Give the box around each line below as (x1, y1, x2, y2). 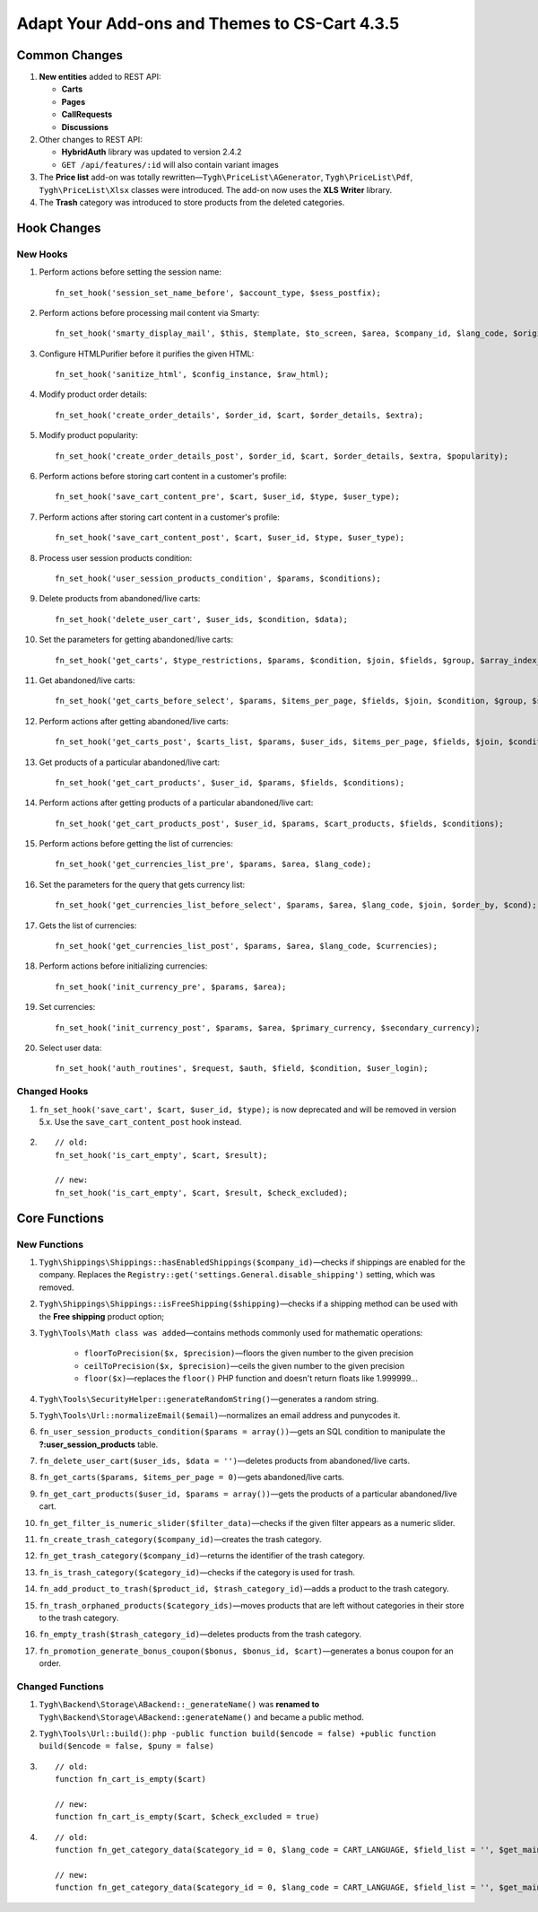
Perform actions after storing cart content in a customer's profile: (39, 512, 280, 522)
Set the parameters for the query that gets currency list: (39, 879, 246, 890)
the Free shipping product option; (39, 1311, 165, 1321)
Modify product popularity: (39, 430, 138, 441)
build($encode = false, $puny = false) (39, 1741, 214, 1751)
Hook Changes (16, 220, 102, 235)
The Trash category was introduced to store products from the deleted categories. (39, 197, 345, 207)
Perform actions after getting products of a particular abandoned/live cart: (39, 797, 314, 808)
